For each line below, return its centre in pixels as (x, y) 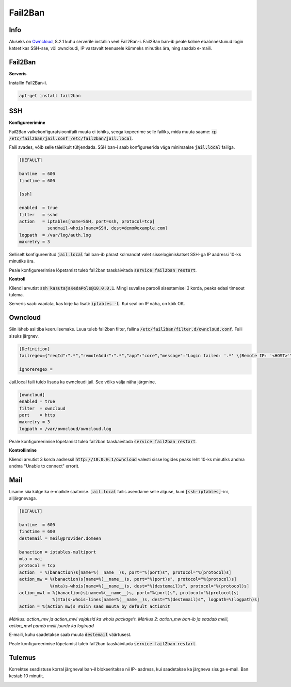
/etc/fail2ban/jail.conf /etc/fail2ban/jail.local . (71, 138)
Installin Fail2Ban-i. (28, 83)
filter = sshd (39, 215)
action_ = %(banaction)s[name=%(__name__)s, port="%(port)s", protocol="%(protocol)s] (125, 572)
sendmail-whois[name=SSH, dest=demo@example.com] (107, 228)
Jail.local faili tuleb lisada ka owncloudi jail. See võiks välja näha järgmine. (82, 382)
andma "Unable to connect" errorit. (44, 466)
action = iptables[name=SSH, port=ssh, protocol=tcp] (87, 221)
